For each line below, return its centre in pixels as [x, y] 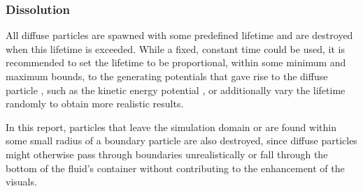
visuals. [21, 182]
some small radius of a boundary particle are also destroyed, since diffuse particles [181, 140]
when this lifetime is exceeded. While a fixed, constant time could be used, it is [175, 48]
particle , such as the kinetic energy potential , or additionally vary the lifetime [176, 90]
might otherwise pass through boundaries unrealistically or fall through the [167, 154]
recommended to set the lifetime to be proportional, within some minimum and [176, 62]
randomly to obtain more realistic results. [95, 104]
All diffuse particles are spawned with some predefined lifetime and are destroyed [179, 35]
